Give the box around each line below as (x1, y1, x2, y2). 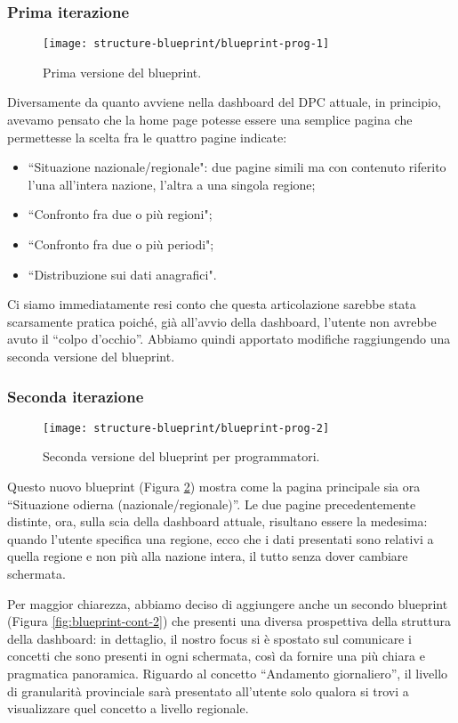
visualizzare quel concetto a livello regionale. (7, 699, 249, 718)
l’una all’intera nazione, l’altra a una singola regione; (28, 175, 316, 193)
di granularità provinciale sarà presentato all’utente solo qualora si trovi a (7, 681, 409, 700)
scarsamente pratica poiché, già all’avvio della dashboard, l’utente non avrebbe (7, 312, 437, 330)
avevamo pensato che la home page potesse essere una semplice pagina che (7, 110, 413, 129)
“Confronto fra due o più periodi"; (28, 235, 214, 254)
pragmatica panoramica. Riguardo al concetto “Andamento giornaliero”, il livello (7, 664, 448, 682)
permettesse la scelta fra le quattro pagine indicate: (7, 127, 287, 146)
